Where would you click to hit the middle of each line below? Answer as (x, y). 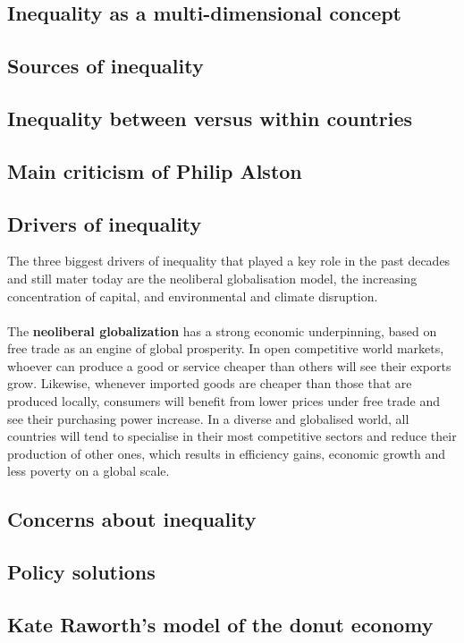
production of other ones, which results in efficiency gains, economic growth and (227, 453)
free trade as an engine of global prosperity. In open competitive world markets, (226, 348)
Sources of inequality (105, 66)
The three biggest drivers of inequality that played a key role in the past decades (229, 261)
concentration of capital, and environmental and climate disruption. (193, 296)
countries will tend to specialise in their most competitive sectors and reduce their (232, 436)
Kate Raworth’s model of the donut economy (220, 624)
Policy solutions (81, 572)
